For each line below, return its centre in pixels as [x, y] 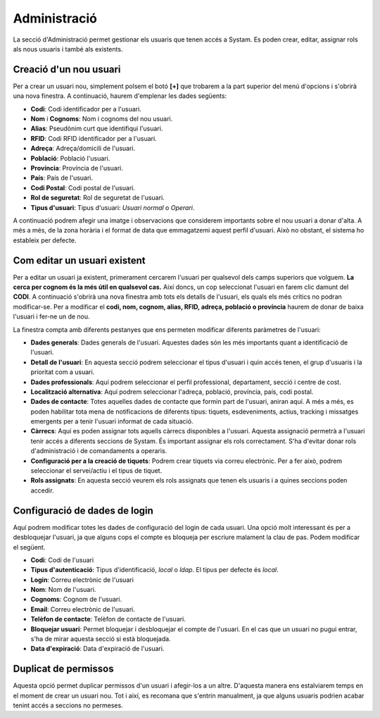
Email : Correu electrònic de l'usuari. [83, 609]
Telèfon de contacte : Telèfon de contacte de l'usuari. [108, 619]
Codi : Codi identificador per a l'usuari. [86, 109]
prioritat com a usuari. [63, 372]
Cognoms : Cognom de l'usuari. [76, 600]
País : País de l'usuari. [62, 178]
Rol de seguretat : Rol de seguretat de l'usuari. [97, 198]
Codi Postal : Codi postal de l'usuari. [83, 187]
